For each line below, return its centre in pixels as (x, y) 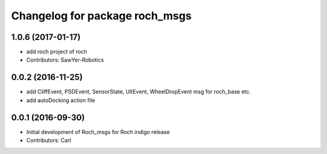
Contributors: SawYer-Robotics (65, 60)
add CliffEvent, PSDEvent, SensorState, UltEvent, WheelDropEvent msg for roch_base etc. (139, 92)
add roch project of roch (57, 52)
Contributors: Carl (49, 140)
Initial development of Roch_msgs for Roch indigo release (98, 132)
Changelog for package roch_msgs (101, 16)
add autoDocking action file (61, 100)
